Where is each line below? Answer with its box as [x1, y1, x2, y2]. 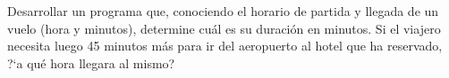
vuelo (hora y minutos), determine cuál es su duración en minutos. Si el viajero [7, 19, 441, 37]
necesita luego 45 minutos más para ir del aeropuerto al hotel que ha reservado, [7, 36, 443, 55]
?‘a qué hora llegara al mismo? [7, 53, 175, 72]
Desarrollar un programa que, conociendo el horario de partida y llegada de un [7, 2, 439, 19]
